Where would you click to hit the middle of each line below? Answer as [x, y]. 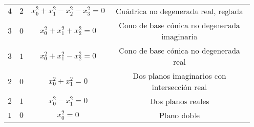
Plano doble [179, 115]
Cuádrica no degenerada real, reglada [180, 11]
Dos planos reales [179, 101]
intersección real [180, 87]
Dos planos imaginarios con [179, 76]
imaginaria [180, 36]
